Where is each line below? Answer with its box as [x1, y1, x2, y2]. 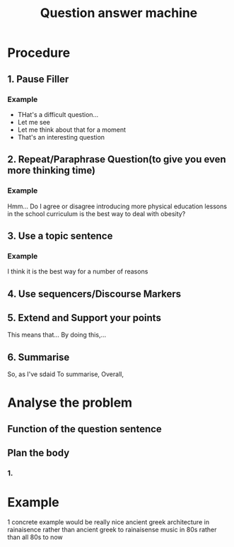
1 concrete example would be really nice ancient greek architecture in [7, 518, 210, 526]
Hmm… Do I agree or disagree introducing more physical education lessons [7, 202, 228, 210]
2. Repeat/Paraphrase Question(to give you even [7, 154, 226, 166]
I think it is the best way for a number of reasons [7, 267, 148, 276]
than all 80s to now [7, 533, 63, 541]
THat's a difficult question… [17, 110, 99, 118]
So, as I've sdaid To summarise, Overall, [7, 370, 124, 378]
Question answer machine [40, 5, 198, 21]
